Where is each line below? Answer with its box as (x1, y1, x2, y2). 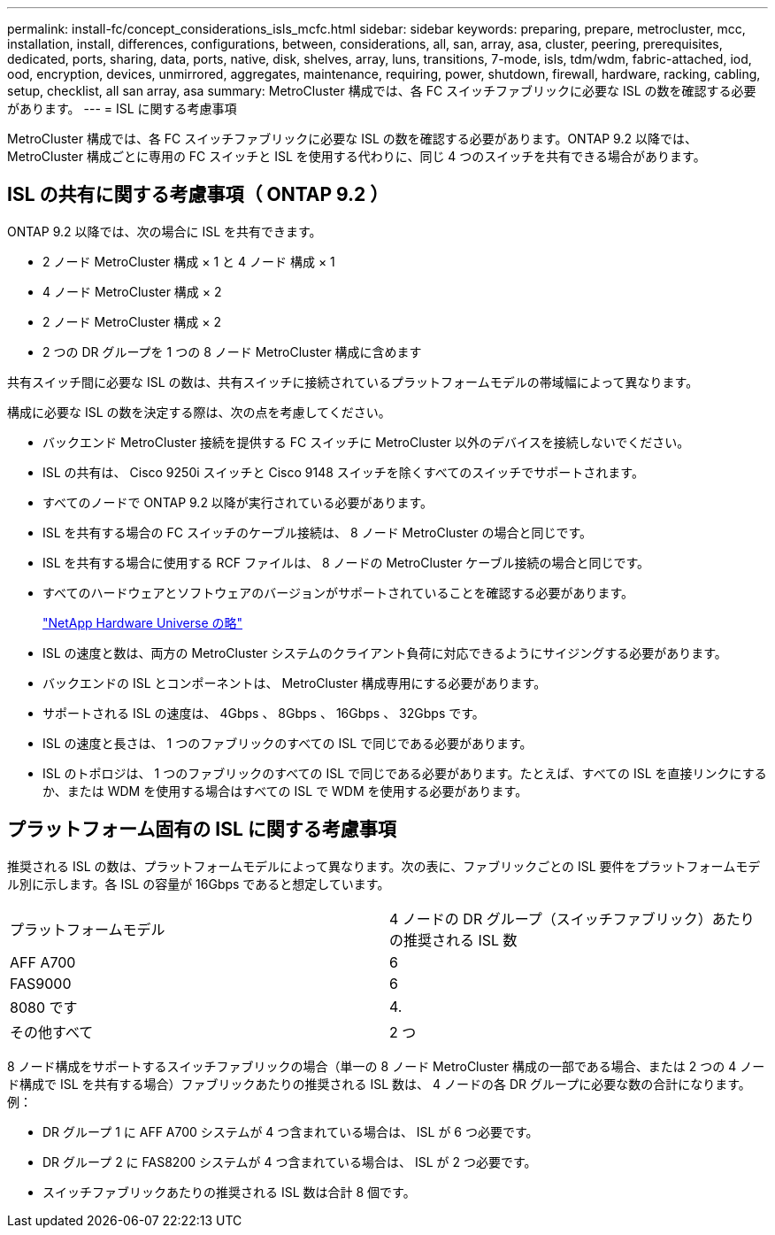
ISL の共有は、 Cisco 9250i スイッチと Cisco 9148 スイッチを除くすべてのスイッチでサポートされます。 (42, 464, 644, 480)
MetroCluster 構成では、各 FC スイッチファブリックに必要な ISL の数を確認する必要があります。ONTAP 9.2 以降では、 (7, 131, 697, 146)
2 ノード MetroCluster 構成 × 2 (42, 313, 222, 329)
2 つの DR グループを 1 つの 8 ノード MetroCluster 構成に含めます (42, 343, 422, 359)
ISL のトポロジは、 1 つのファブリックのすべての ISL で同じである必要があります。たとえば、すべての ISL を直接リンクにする (42, 765, 767, 781)
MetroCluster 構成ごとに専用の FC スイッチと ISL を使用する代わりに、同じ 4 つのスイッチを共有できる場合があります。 (7, 149, 706, 164)
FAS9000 (10, 974, 72, 992)
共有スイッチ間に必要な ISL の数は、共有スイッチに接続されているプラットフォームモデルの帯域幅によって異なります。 (7, 374, 699, 390)
